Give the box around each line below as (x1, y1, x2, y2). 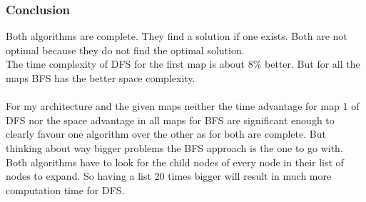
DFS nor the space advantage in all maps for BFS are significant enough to (6, 112, 335, 127)
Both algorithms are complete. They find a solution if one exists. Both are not (6, 29, 347, 44)
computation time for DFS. (6, 182, 125, 197)
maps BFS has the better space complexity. (6, 71, 195, 85)
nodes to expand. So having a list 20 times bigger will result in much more (6, 168, 332, 183)
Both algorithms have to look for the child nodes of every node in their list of (6, 154, 344, 169)
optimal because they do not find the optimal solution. (6, 42, 245, 57)
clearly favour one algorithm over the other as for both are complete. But (6, 126, 326, 141)
